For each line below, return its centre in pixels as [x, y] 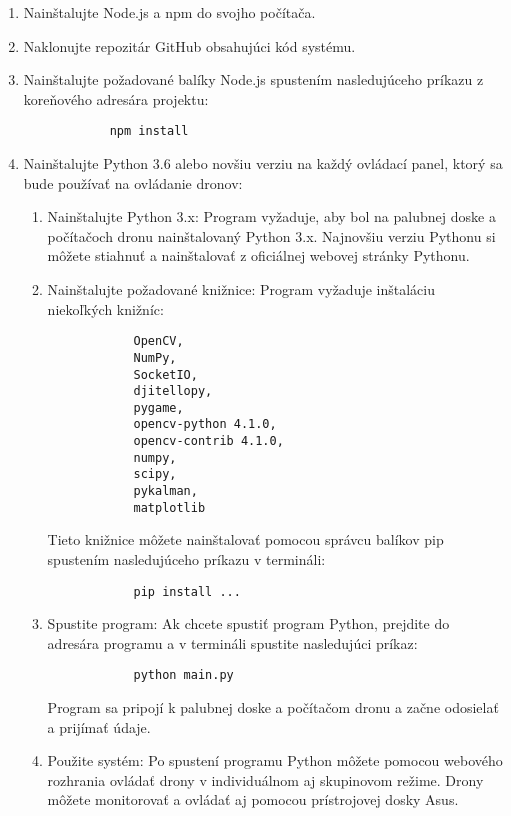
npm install [149, 131]
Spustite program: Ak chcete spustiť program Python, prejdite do [248, 623]
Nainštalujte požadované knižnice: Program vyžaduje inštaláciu [241, 289]
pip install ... [187, 591]
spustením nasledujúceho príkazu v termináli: [186, 559]
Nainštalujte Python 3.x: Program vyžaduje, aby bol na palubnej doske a [271, 216]
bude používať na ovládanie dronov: [133, 182]
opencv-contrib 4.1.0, [208, 441]
